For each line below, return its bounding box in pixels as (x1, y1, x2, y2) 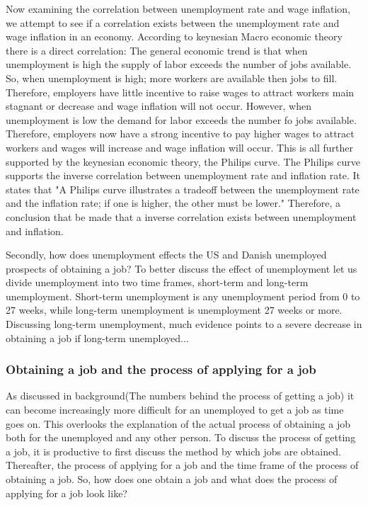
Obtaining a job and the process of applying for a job (6, 361, 316, 378)
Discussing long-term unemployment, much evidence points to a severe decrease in (6, 317, 362, 331)
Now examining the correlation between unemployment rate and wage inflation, (6, 1, 351, 16)
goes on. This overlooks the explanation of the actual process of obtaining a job (6, 416, 350, 431)
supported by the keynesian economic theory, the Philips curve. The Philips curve (6, 154, 360, 169)
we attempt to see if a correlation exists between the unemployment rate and (6, 15, 340, 30)
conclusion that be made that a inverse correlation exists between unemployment (6, 209, 357, 224)
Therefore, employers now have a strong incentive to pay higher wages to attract (6, 126, 355, 141)
